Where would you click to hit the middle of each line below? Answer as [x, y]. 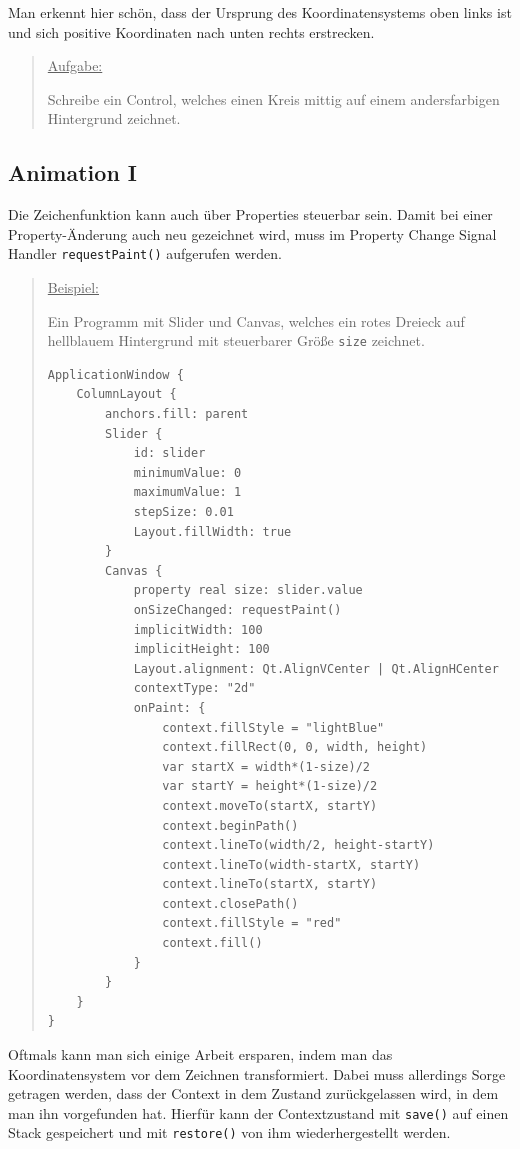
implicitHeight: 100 [201, 649]
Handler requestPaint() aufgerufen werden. [145, 253]
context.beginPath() [230, 825]
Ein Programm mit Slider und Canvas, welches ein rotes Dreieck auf [256, 320]
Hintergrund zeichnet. [114, 118]
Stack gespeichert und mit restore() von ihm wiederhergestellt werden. [229, 1132]
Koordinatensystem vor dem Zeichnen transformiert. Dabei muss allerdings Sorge [257, 1073]
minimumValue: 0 [187, 472]
